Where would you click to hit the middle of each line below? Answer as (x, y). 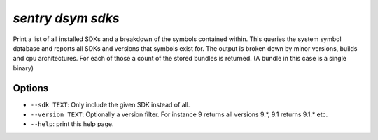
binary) (23, 68)
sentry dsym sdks (66, 18)
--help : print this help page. (72, 124)
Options (31, 88)
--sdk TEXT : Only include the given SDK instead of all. (110, 104)
